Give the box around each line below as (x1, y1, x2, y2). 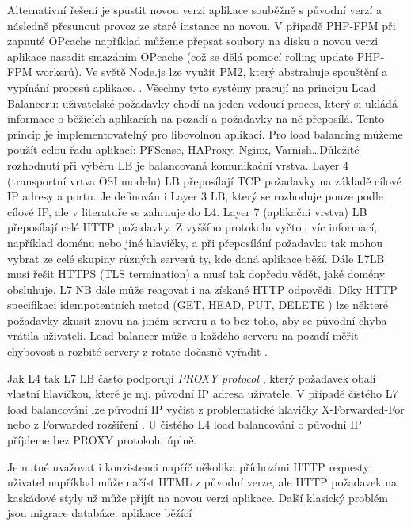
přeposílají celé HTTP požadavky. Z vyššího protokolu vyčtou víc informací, (7, 219, 378, 235)
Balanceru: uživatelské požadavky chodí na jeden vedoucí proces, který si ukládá (7, 94, 398, 111)
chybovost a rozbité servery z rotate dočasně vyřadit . (7, 343, 268, 360)
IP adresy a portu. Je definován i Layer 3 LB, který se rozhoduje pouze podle (7, 188, 383, 204)
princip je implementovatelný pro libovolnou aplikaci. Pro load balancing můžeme (7, 125, 403, 142)
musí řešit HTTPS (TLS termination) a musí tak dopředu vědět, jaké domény (7, 265, 386, 282)
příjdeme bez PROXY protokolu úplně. (7, 432, 197, 448)
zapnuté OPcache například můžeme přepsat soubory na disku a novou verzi (7, 32, 379, 49)
